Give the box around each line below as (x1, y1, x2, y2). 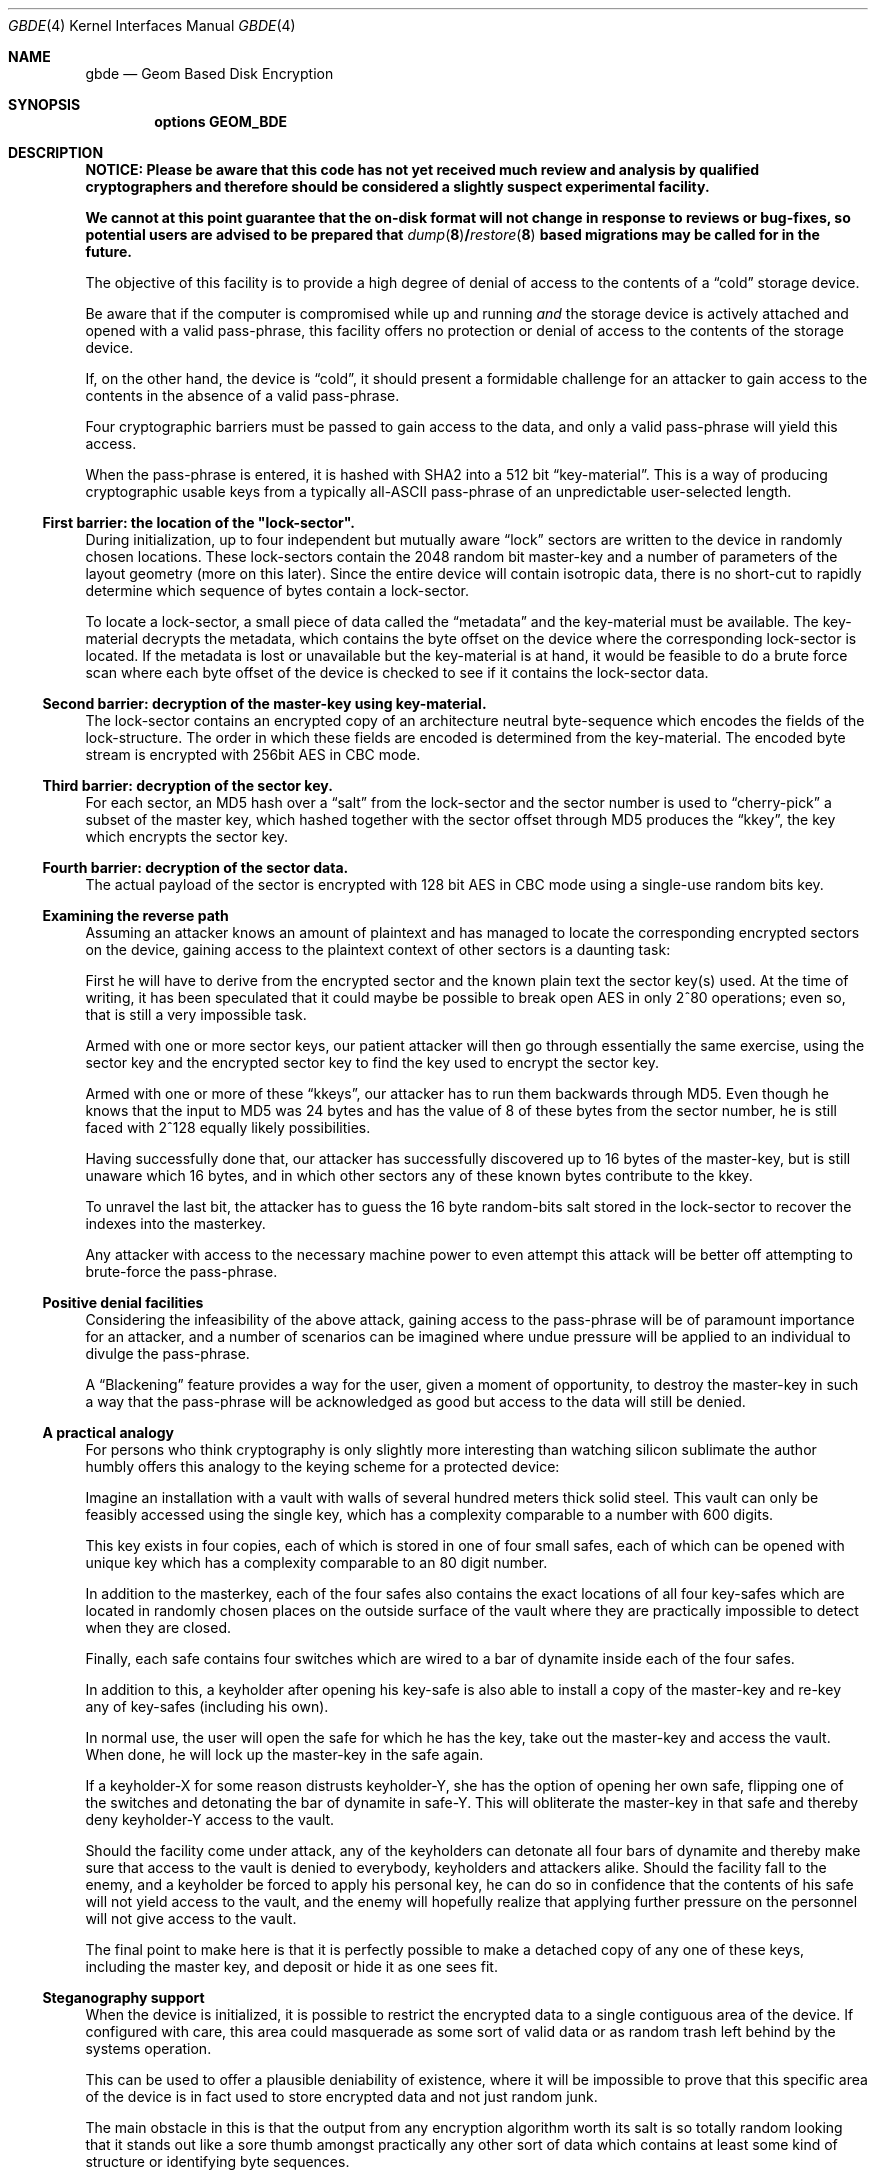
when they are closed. (85, 1619, 231, 1636)
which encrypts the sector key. (85, 828, 288, 845)
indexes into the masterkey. (85, 1215, 266, 1232)
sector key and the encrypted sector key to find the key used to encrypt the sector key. (85, 1054, 660, 1071)
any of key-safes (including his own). (85, 1698, 329, 1715)
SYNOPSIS (8, 96, 81, 113)
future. (85, 243, 132, 260)
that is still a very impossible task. (85, 1006, 307, 1023)
